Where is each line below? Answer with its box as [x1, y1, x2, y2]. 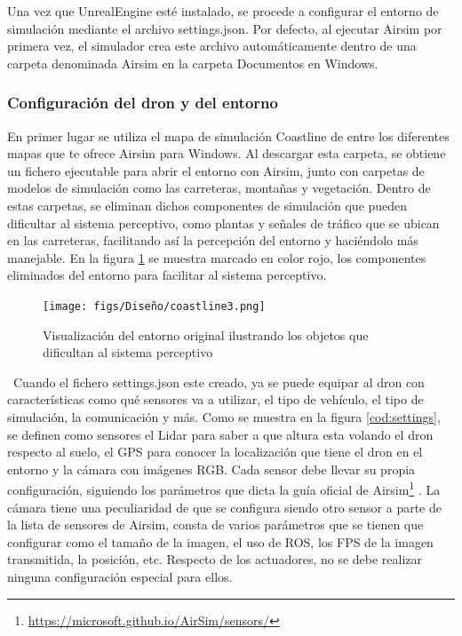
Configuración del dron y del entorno [7, 91, 278, 114]
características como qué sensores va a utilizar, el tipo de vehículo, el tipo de [7, 390, 424, 409]
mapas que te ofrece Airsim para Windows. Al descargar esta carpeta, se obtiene [7, 144, 446, 163]
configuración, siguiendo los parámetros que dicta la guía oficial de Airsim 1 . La [7, 478, 441, 498]
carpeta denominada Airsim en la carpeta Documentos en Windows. [7, 53, 378, 72]
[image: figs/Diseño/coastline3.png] [43, 299, 266, 313]
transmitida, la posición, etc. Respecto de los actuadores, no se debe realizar [7, 550, 423, 568]
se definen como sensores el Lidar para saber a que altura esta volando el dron [7, 425, 434, 443]
